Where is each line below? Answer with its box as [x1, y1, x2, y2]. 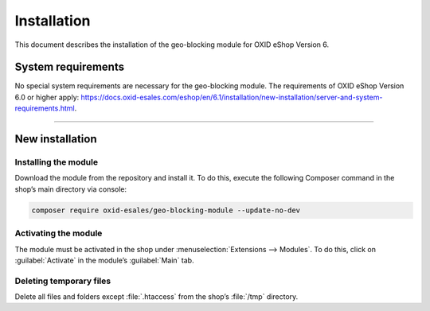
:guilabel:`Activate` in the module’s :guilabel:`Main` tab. [14, 255, 194, 265]
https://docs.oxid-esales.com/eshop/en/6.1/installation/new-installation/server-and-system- [80, 92, 383, 102]
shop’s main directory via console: [14, 184, 127, 194]
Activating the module [14, 227, 103, 239]
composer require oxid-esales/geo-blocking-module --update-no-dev [31, 205, 301, 215]
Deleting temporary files [14, 275, 111, 286]
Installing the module [14, 157, 99, 168]
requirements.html [14, 103, 75, 113]
